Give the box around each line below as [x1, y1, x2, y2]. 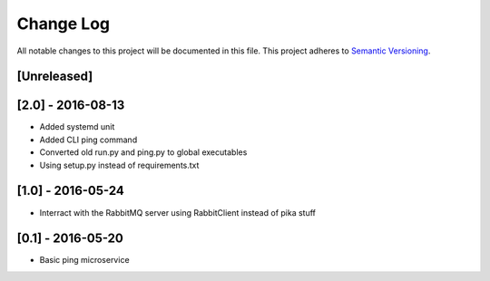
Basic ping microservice [39, 255, 131, 266]
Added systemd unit [39, 121, 115, 132]
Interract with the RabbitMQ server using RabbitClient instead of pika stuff [39, 207, 317, 218]
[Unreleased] [16, 69, 93, 84]
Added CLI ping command [39, 134, 138, 145]
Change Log [16, 14, 111, 34]
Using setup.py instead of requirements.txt [39, 160, 200, 170]
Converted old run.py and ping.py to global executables [39, 147, 248, 158]
